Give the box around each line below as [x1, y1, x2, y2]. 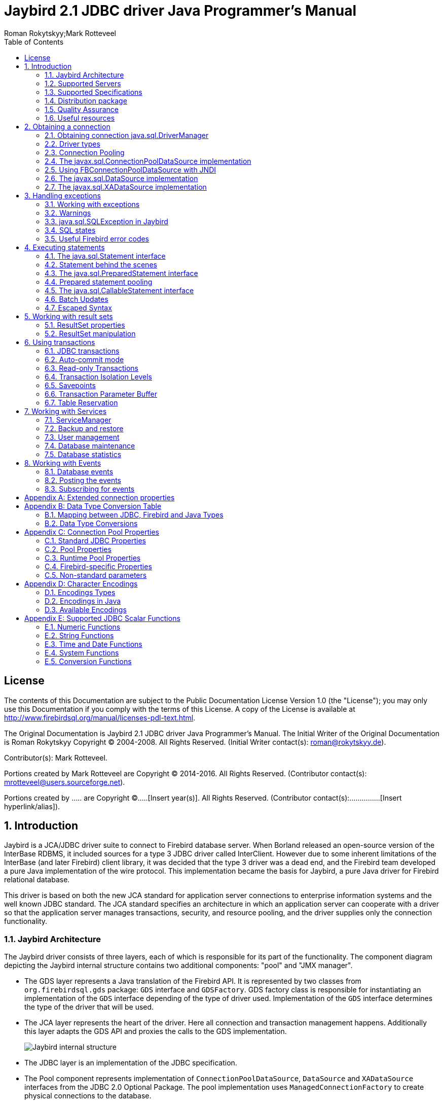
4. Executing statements [24, 243, 105, 252]
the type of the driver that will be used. [24, 1003, 154, 1012]
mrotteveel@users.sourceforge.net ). [4, 777, 125, 786]
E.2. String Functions [45, 631, 114, 640]
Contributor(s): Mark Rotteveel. [4, 753, 107, 762]
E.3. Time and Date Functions [45, 639, 142, 648]
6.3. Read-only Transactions [45, 363, 139, 372]
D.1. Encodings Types [45, 588, 116, 597]
